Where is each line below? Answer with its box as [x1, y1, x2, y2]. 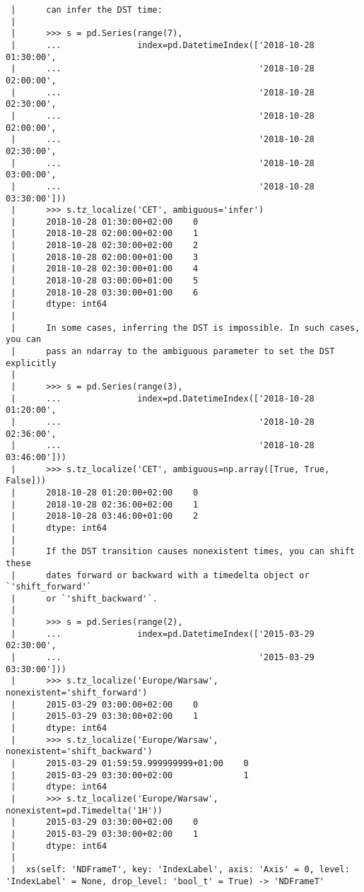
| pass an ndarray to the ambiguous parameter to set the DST [11, 346, 335, 357]
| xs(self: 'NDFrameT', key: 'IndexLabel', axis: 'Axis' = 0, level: [11, 864, 350, 874]
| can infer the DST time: [11, 5, 163, 15]
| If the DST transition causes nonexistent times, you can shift [11, 546, 355, 557]
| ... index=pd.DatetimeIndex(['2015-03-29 [11, 628, 315, 639]
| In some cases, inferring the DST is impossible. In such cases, [11, 322, 360, 333]
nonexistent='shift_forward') [6, 688, 148, 698]
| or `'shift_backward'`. [11, 593, 158, 604]
